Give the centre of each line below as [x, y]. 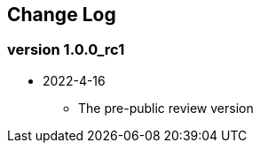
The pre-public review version [166, 108]
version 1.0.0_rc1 [66, 50]
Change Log [62, 15]
